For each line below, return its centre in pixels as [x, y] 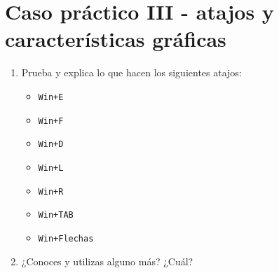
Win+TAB [56, 215]
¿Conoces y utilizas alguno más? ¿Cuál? [107, 261]
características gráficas [116, 39]
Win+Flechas [66, 238]
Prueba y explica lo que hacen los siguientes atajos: [131, 72]
